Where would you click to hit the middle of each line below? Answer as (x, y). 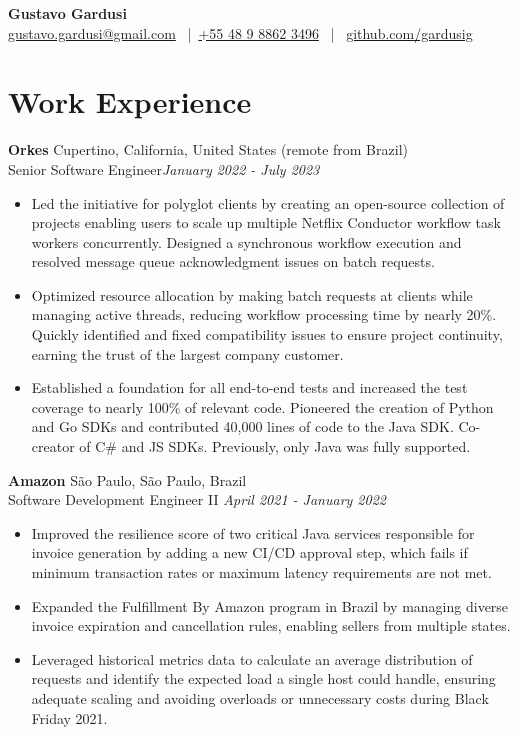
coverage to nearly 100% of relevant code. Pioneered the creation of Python (262, 406)
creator (53, 446)
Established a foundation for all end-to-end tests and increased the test (249, 387)
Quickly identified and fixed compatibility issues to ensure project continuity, (267, 334)
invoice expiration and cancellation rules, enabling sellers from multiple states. (271, 625)
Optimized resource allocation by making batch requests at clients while (252, 294)
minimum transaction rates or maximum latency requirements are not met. (261, 572)
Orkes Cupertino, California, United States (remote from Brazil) (208, 149)
